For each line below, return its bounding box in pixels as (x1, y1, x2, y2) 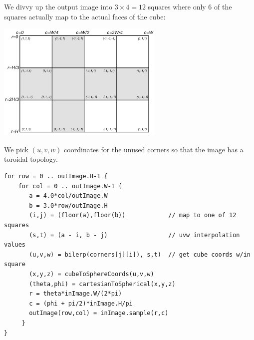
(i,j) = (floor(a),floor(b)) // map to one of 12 (29, 212, 237, 219)
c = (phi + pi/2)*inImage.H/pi (29, 300, 133, 307)
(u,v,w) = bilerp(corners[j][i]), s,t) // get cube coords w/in (29, 251, 251, 258)
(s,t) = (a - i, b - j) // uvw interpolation (29, 231, 240, 239)
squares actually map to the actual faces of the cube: (4, 11, 166, 21)
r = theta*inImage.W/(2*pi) (29, 290, 122, 298)
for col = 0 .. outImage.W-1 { (18, 182, 122, 190)
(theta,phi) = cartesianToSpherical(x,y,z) (29, 280, 176, 288)
